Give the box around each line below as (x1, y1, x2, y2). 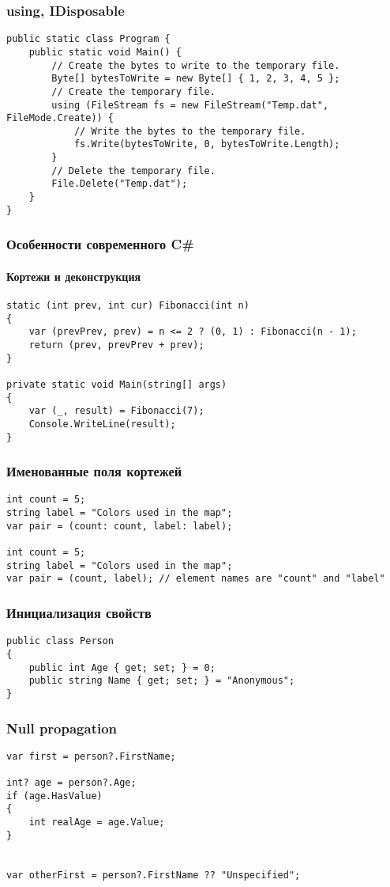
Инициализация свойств (6, 603, 152, 622)
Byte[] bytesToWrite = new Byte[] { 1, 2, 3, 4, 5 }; (51, 73, 340, 85)
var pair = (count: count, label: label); (6, 520, 233, 532)
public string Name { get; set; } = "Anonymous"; (28, 675, 295, 687)
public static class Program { (6, 33, 171, 45)
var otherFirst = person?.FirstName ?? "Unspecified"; (6, 869, 301, 881)
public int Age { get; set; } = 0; (28, 661, 216, 673)
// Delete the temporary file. (51, 165, 216, 176)
